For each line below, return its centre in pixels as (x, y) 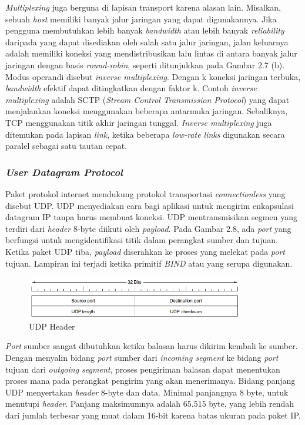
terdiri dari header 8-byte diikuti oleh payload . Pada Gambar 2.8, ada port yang (148, 228)
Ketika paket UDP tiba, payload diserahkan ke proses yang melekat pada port (145, 251)
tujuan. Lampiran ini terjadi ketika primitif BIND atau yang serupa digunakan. (149, 263)
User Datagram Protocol (64, 172)
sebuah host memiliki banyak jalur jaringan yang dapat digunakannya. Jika (141, 19)
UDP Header (52, 326)
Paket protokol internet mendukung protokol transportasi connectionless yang (145, 193)
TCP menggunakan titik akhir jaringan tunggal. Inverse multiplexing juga (139, 122)
